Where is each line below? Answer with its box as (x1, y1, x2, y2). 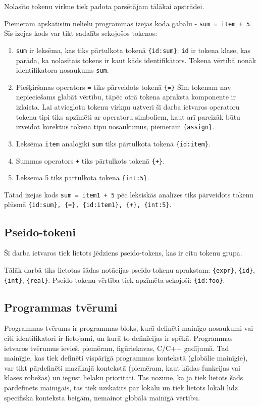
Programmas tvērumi (4, 299, 118, 315)
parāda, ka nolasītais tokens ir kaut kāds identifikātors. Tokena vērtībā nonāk (16, 55, 256, 65)
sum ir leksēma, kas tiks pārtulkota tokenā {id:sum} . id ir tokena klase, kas (16, 44, 250, 55)
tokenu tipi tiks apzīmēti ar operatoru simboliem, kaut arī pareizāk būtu (16, 111, 240, 122)
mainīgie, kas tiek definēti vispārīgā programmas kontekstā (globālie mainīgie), (4, 352, 248, 363)
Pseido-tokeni (4, 224, 76, 239)
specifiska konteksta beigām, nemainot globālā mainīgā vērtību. (4, 392, 200, 402)
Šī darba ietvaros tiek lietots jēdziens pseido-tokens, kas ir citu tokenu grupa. (4, 247, 242, 258)
